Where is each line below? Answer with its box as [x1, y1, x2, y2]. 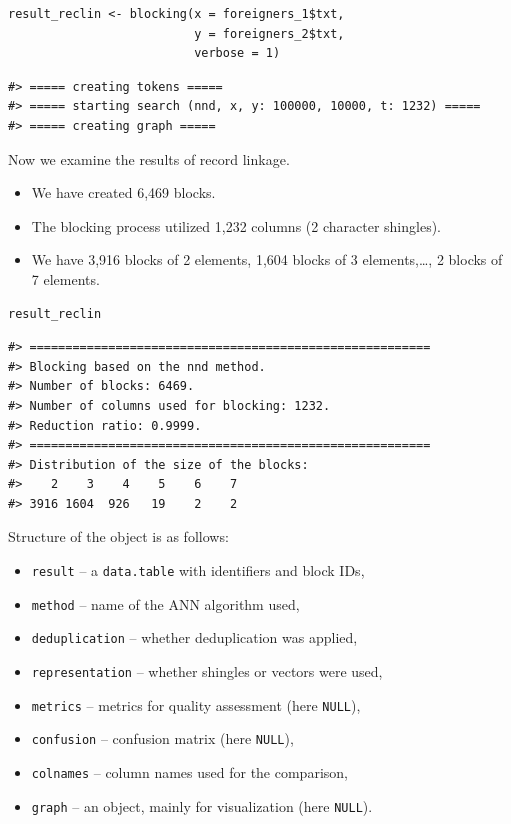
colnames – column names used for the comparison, [31, 762, 348, 782]
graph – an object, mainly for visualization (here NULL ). [31, 795, 373, 816]
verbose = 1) [194, 46, 281, 61]
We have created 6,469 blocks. [31, 182, 216, 203]
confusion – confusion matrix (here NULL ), [31, 728, 294, 749]
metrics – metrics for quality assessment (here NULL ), [31, 694, 361, 715]
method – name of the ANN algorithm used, [31, 593, 300, 614]
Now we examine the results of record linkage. [8, 148, 290, 169]
